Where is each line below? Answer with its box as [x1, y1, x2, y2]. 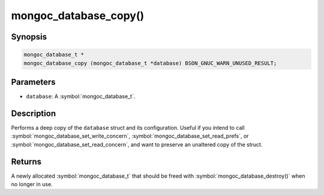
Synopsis [11, 32, 47, 42]
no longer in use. [11, 181, 53, 188]
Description [11, 108, 56, 118]
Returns [11, 156, 42, 167]
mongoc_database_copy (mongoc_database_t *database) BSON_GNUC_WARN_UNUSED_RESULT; [23, 60, 277, 66]
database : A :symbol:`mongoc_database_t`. [26, 93, 136, 100]
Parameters [11, 77, 56, 87]
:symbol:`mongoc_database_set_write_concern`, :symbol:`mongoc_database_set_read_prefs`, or [11, 132, 249, 140]
